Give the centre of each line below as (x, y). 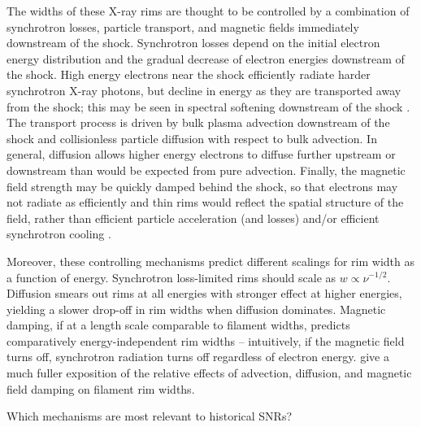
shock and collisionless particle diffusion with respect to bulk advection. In (192, 138)
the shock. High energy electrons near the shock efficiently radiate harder (189, 74)
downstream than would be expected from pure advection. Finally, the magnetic (206, 170)
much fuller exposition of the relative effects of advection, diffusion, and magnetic (209, 373)
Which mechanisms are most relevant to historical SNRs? (150, 416)
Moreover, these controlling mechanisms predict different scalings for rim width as (210, 261)
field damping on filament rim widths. (101, 388)
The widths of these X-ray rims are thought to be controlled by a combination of (208, 11)
